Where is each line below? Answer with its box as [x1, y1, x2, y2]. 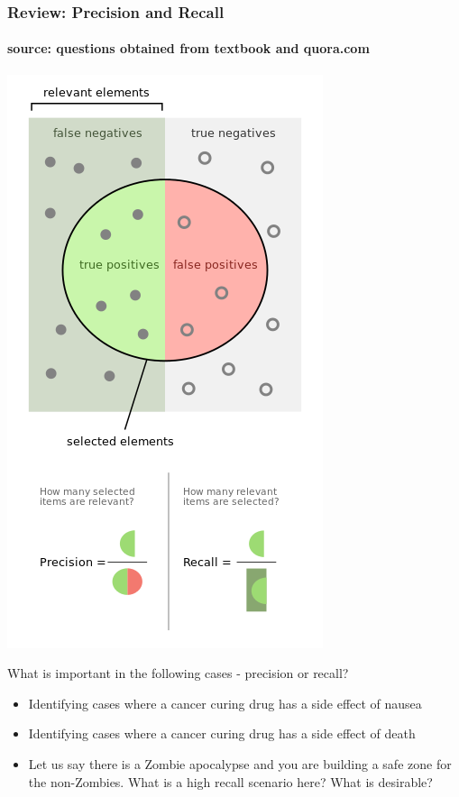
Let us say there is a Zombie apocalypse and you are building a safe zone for [28, 755, 452, 774]
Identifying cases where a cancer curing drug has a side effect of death [28, 724, 416, 743]
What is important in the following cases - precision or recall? [7, 664, 349, 682]
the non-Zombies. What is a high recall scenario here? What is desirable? [28, 772, 433, 791]
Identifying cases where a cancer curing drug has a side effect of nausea [28, 693, 422, 712]
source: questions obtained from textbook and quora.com [7, 39, 370, 58]
